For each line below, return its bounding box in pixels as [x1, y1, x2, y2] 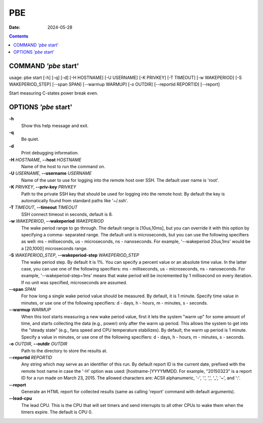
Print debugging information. [21, 150, 79, 156]
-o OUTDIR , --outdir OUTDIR [9, 341, 68, 347]
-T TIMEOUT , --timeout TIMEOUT [9, 205, 78, 211]
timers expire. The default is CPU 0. [21, 409, 93, 415]
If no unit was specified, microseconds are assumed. [21, 279, 128, 285]
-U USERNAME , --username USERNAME [9, 171, 92, 176]
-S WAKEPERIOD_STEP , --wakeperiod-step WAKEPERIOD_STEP [9, 252, 139, 258]
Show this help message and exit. [21, 122, 89, 129]
